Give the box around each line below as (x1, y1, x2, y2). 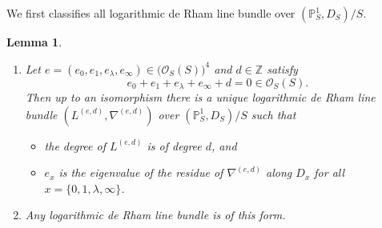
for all (314, 164, 345, 181)
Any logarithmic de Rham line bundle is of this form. (25, 206, 286, 223)
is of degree (147, 137, 202, 154)
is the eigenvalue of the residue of (58, 164, 223, 181)
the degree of (44, 137, 106, 154)
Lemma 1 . (6, 34, 62, 50)
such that (251, 106, 296, 122)
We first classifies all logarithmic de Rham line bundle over (6, 5, 296, 21)
